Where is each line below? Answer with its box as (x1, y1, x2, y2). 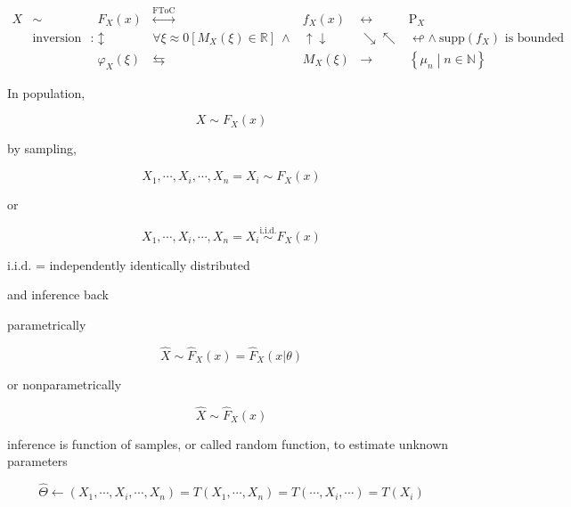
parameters (7, 452, 68, 470)
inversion (32, 31, 82, 45)
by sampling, (7, 139, 77, 158)
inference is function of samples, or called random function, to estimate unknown (7, 434, 449, 453)
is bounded (504, 31, 564, 45)
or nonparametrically (7, 374, 122, 393)
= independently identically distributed (35, 255, 250, 274)
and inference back (7, 285, 109, 304)
